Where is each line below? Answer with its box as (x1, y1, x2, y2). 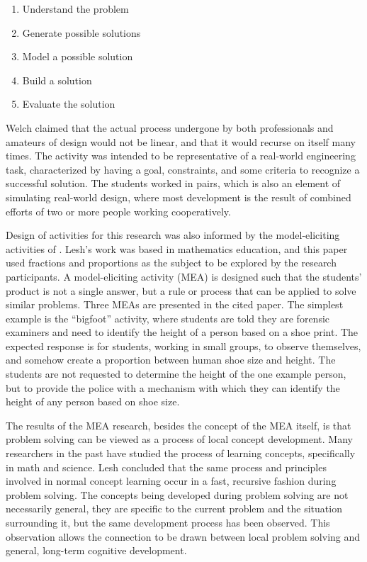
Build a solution (22, 72, 92, 87)
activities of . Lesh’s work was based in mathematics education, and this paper (6, 241, 348, 256)
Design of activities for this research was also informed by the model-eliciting (6, 227, 340, 242)
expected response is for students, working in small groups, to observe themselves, (6, 338, 361, 353)
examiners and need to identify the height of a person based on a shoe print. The (6, 325, 358, 339)
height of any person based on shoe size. (6, 394, 180, 409)
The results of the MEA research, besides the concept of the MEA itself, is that (6, 417, 351, 432)
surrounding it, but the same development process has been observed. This (6, 515, 330, 529)
